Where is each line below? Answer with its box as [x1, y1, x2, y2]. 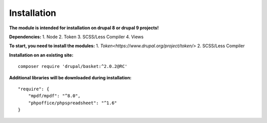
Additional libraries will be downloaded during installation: [9, 74, 132, 80]
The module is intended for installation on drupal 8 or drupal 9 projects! [9, 25, 159, 31]
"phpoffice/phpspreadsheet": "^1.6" [28, 100, 117, 106]
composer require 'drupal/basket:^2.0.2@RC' [18, 63, 128, 69]
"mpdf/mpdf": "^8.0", [28, 93, 81, 99]
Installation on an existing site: [9, 52, 74, 58]
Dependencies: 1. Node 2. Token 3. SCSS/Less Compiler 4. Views [9, 34, 144, 40]
